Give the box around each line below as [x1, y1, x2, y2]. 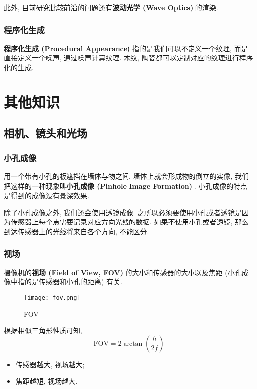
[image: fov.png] [24, 294, 81, 301]
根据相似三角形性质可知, [4, 325, 82, 335]
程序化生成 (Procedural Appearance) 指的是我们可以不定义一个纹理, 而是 [4, 43, 248, 53]
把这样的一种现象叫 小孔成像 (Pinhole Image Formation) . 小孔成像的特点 [4, 180, 248, 191]
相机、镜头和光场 [4, 125, 87, 141]
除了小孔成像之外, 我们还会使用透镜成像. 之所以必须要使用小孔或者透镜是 [4, 207, 242, 217]
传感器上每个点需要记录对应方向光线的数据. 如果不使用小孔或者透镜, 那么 [10, 217, 249, 227]
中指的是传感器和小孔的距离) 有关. [10, 277, 122, 287]
